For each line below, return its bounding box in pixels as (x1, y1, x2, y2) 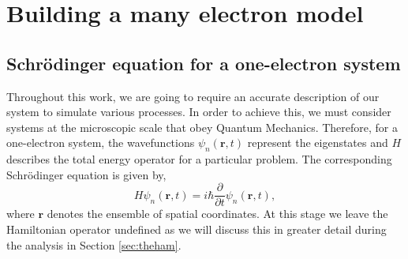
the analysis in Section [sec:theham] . (6, 236, 182, 253)
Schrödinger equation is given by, (6, 166, 167, 182)
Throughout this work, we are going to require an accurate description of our (6, 88, 380, 104)
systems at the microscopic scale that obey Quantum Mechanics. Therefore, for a (6, 118, 399, 135)
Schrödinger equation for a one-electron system (6, 51, 401, 75)
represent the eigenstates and (247, 134, 388, 151)
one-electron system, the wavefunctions (6, 134, 195, 151)
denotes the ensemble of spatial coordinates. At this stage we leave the (47, 205, 388, 222)
